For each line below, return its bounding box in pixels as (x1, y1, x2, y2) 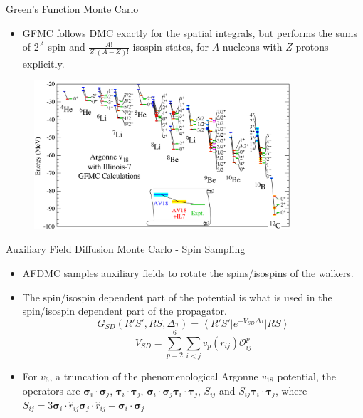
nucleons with (222, 39, 283, 54)
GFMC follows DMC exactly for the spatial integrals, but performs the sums (22, 25, 357, 40)
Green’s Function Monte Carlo (6, 1, 139, 16)
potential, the (277, 368, 336, 383)
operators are (22, 382, 80, 397)
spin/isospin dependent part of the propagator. (22, 303, 227, 318)
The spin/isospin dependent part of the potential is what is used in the (22, 289, 332, 304)
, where (275, 382, 307, 397)
